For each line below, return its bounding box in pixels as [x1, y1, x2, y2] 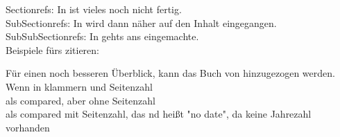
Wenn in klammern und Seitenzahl [6, 79, 153, 93]
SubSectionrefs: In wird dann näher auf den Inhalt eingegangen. [6, 15, 277, 30]
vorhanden [6, 120, 50, 134]
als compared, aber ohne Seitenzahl [6, 93, 155, 107]
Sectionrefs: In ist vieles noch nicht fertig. [6, 2, 182, 16]
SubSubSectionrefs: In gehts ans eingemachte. [6, 29, 199, 44]
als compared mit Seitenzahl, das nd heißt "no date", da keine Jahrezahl [6, 107, 312, 121]
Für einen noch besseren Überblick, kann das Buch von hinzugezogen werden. [6, 66, 335, 80]
